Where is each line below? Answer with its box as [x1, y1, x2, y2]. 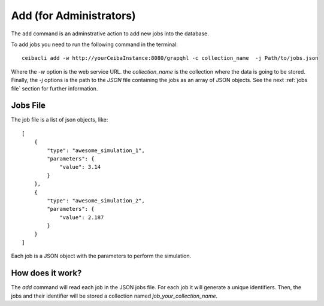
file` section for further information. [11, 84, 98, 92]
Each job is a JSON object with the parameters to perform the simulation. [11, 252, 192, 260]
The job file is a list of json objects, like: [11, 116, 108, 123]
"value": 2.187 [59, 214, 104, 221]
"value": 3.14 [59, 163, 101, 171]
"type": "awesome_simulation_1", [47, 147, 145, 154]
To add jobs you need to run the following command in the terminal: [11, 41, 178, 48]
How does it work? [11, 268, 82, 278]
